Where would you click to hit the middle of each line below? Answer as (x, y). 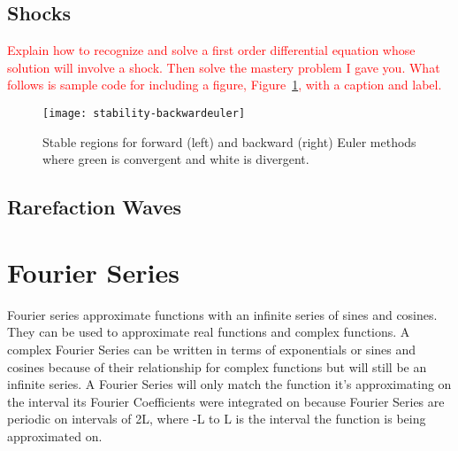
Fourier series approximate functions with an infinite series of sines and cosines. (222, 314)
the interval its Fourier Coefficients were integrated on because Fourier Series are (226, 401)
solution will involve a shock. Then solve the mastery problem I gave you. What (224, 67)
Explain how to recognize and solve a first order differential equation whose (211, 50)
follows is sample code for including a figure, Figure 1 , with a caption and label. (225, 85)
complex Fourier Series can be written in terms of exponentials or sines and (212, 349)
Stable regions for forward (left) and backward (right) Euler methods (229, 141)
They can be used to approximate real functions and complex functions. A (209, 332)
